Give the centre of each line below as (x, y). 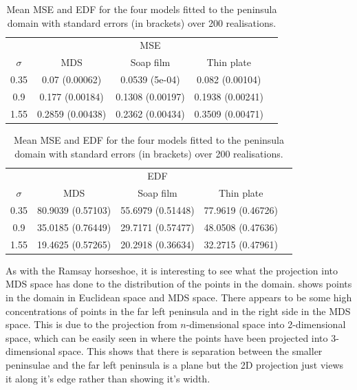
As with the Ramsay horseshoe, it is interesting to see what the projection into (172, 270)
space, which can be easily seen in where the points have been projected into (167, 337)
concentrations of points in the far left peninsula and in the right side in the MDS (178, 311)
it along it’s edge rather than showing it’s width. (108, 378)
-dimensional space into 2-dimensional (266, 324)
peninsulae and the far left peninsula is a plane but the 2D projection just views (175, 364)
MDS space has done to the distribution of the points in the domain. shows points (179, 284)
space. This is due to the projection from (91, 324)
